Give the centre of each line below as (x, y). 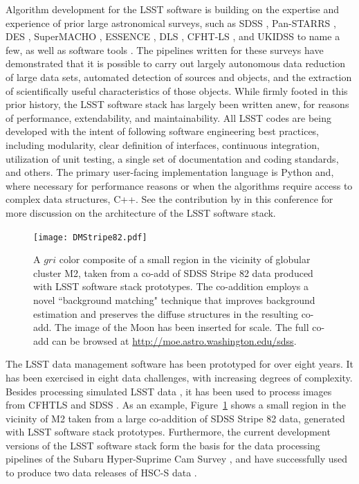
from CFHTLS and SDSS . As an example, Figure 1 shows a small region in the (176, 405)
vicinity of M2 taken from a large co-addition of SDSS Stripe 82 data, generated (175, 418)
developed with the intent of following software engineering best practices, (163, 131)
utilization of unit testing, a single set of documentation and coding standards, (172, 158)
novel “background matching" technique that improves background (174, 299)
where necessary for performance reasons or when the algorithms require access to (179, 185)
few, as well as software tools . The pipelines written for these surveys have (165, 50)
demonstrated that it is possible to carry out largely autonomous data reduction (175, 63)
